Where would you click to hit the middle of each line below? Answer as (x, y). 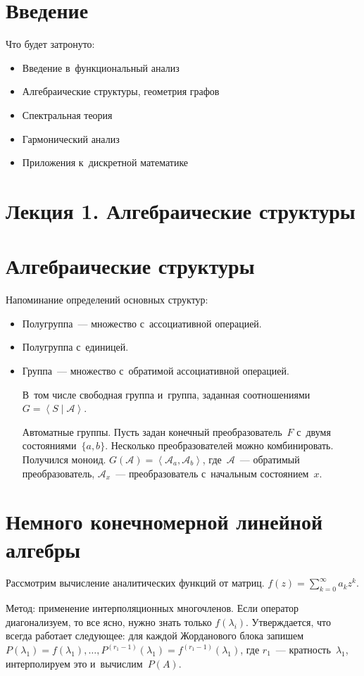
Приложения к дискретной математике (105, 162)
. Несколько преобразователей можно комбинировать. (219, 445)
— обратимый (270, 459)
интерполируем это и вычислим (74, 663)
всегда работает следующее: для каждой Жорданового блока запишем (155, 636)
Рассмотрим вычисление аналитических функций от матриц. (135, 583)
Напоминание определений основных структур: (107, 300)
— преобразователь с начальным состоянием (212, 473)
